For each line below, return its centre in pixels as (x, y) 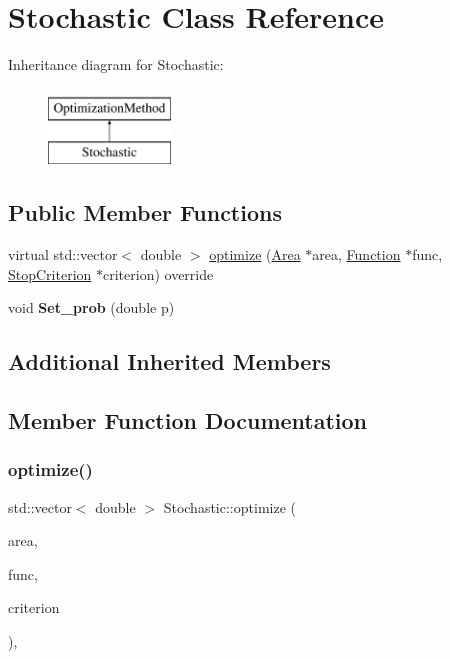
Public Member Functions (145, 212)
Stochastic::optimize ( (229, 506)
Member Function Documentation (188, 420)
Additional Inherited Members (169, 361)
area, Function (356, 254)
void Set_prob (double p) (91, 307)
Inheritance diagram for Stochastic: (116, 64)
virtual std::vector (63, 254)
